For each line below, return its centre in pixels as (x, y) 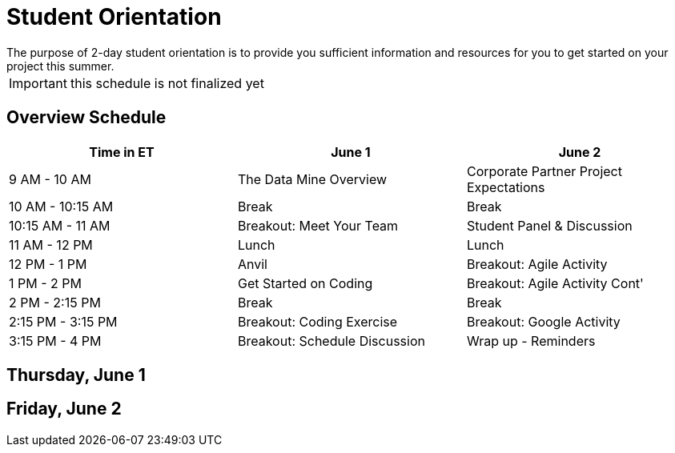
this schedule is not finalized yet (167, 83)
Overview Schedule (86, 118)
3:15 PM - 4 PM (55, 341)
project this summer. (60, 66)
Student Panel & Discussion (549, 225)
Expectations (506, 187)
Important (38, 83)
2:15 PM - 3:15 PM (63, 321)
